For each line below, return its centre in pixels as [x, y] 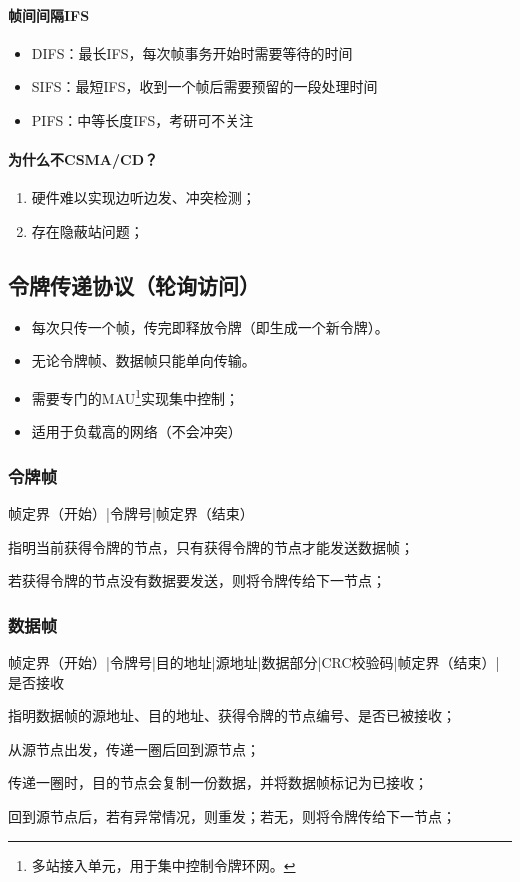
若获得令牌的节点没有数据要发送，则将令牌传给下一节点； [197, 580]
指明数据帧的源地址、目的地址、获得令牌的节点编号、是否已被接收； [232, 715]
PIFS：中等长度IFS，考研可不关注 [142, 119]
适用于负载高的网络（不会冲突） [136, 431]
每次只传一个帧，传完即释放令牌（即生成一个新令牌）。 [210, 326]
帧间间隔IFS [49, 14]
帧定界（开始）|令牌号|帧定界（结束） [131, 513]
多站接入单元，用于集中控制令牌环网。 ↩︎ [163, 864]
